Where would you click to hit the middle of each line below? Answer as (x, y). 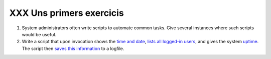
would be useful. (39, 34)
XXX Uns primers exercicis (66, 13)
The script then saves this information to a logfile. (73, 48)
